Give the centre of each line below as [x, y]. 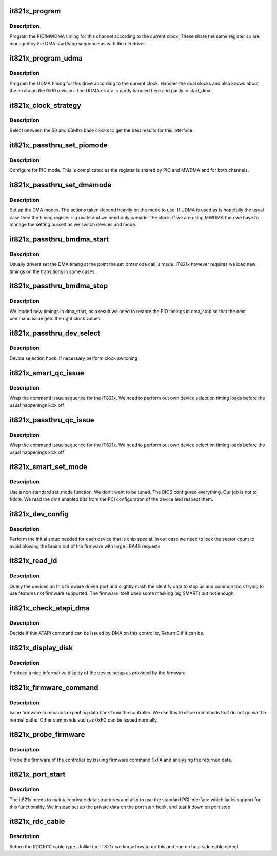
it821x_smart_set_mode [48, 467]
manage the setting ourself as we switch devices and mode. [73, 224]
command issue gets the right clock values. [56, 319]
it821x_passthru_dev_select [55, 333]
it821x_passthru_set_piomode [58, 145]
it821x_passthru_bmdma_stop [59, 286]
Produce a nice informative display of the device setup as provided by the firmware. [98, 673]
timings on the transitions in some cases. [53, 271]
